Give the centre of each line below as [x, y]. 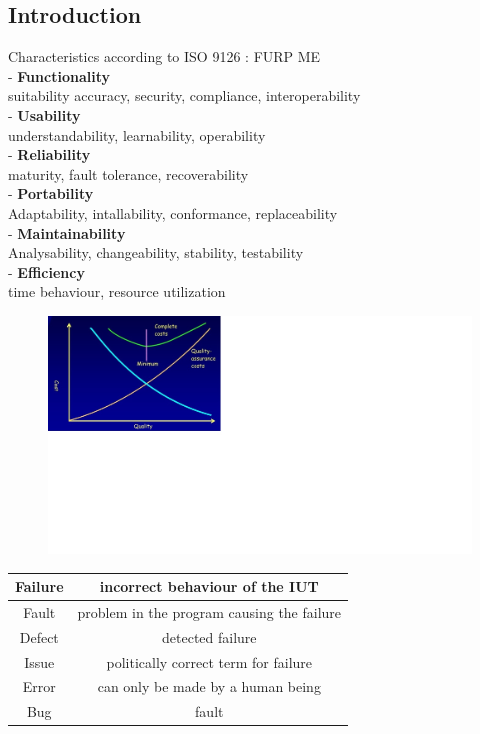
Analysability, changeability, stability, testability [156, 252]
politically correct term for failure [209, 661]
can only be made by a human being [209, 686]
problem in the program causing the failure [209, 611]
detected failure [209, 636]
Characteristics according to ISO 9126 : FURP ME [164, 56]
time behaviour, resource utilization [117, 291]
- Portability [51, 193]
